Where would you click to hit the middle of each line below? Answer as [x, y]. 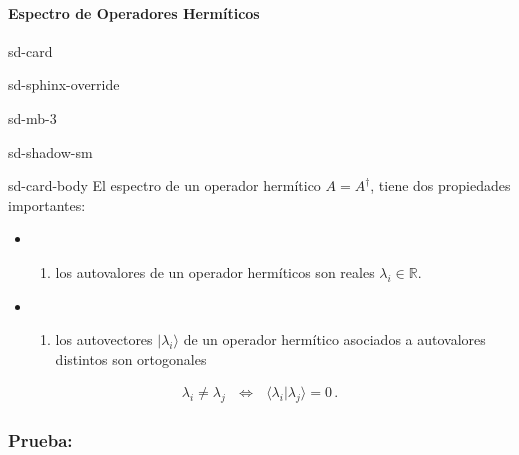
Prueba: [40, 440]
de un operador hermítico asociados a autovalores [334, 339]
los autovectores [104, 339]
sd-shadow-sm [50, 151]
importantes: [47, 204]
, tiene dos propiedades [440, 185]
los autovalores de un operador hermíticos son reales [215, 271]
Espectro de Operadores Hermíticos [134, 12]
